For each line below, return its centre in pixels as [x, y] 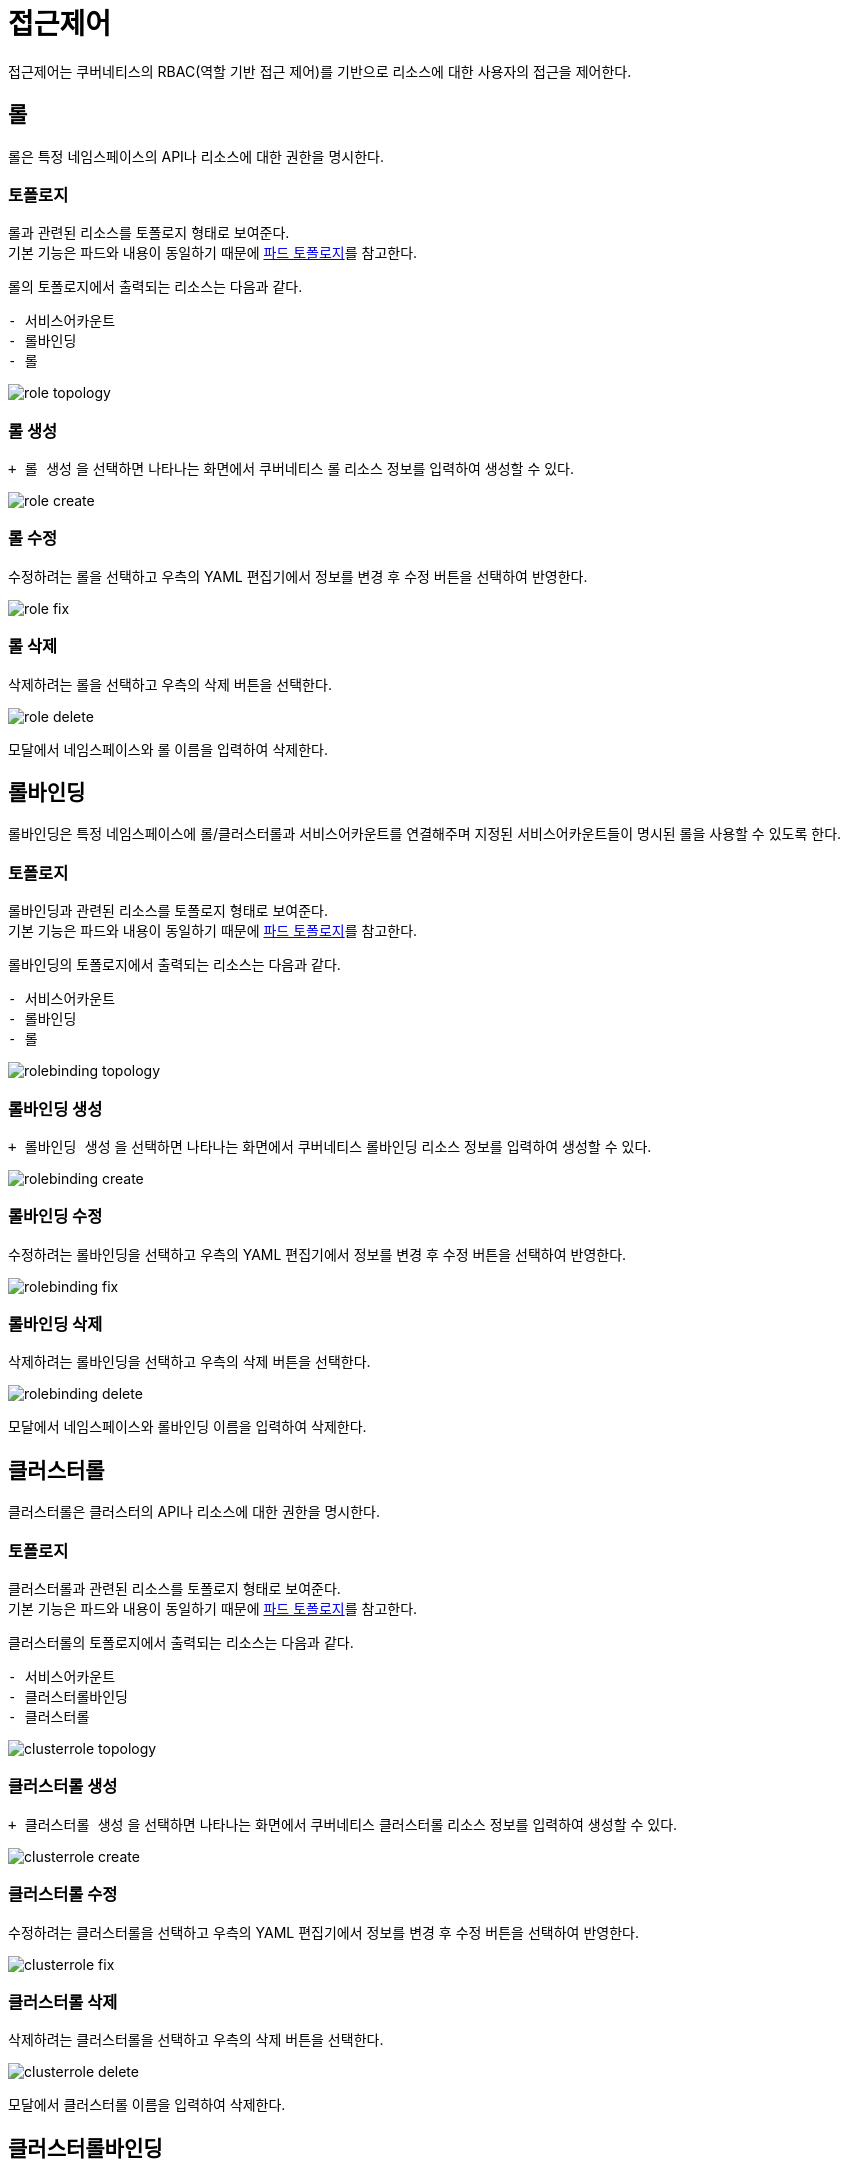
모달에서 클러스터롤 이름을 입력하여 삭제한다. [147, 2105]
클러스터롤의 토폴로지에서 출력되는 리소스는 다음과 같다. [181, 1643]
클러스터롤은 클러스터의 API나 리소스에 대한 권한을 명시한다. [194, 1512]
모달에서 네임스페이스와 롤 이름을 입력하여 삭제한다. [168, 749]
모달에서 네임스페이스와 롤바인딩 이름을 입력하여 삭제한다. [187, 1427]
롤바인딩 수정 [55, 1216]
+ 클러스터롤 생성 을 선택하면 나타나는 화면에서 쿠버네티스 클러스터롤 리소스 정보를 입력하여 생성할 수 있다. [343, 1824]
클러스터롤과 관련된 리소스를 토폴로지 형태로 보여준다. [174, 1589]
